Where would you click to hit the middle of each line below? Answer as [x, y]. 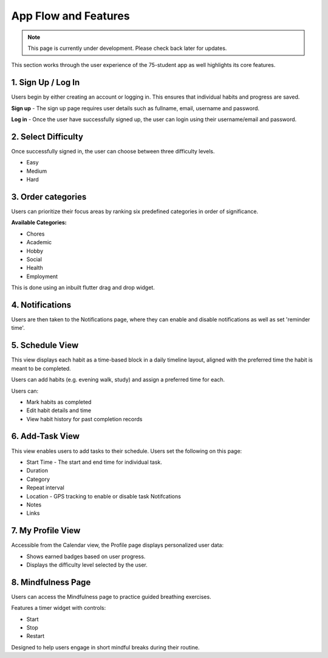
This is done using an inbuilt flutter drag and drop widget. [83, 288]
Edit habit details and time [59, 410]
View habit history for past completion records [84, 419]
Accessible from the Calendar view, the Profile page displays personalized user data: [118, 545]
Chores [36, 234]
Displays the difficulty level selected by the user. [87, 565]
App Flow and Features [70, 16]
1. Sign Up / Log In [46, 82]
